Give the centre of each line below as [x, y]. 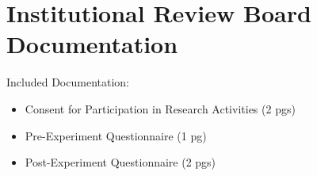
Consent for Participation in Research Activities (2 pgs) [160, 108]
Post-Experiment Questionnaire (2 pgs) [120, 162]
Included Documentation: [68, 82]
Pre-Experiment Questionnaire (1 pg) [116, 135]
